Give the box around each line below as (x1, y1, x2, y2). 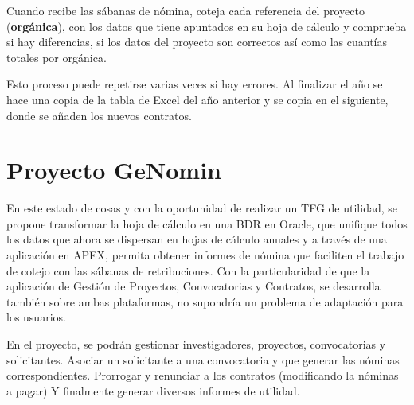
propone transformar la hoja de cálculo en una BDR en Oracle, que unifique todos (6, 215, 408, 232)
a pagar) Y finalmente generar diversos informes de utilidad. (6, 382, 300, 399)
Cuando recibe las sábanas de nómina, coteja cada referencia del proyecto (6, 2, 365, 18)
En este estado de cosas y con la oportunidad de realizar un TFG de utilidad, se (6, 200, 397, 216)
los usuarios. (6, 309, 66, 325)
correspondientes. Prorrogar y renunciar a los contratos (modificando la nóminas (6, 367, 399, 384)
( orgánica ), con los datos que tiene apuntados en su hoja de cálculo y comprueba (6, 18, 407, 34)
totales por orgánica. (6, 49, 107, 65)
